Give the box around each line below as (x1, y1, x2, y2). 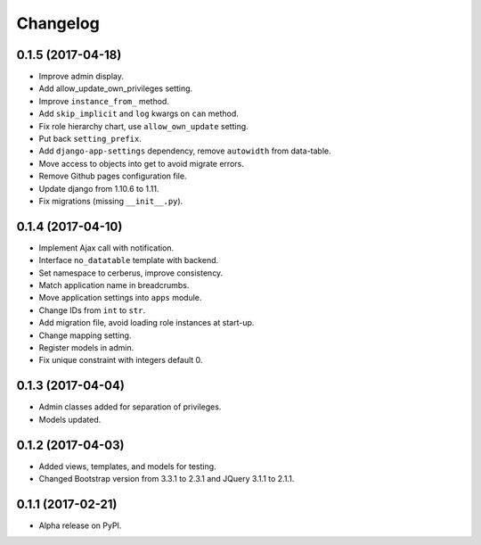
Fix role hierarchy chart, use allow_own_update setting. (38, 120, 249, 131)
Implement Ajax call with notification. (38, 242, 175, 253)
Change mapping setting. (38, 330, 132, 341)
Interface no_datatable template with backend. (38, 255, 219, 266)
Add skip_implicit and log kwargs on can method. (38, 108, 240, 120)
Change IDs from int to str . (38, 304, 146, 316)
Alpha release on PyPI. (38, 520, 122, 531)
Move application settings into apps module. (38, 293, 202, 303)
